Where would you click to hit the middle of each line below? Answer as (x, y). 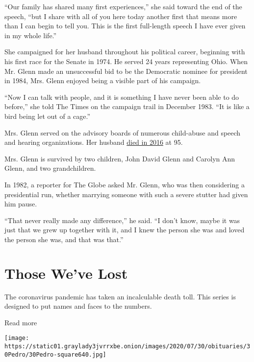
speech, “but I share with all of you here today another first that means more (121, 16)
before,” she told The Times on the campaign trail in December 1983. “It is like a (127, 106)
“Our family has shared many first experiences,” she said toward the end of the (123, 6)
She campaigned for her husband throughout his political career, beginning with (125, 52)
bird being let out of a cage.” (48, 116)
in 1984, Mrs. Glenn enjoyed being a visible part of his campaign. (103, 80)
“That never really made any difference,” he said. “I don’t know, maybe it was (122, 220)
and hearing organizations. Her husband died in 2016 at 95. (94, 142)
